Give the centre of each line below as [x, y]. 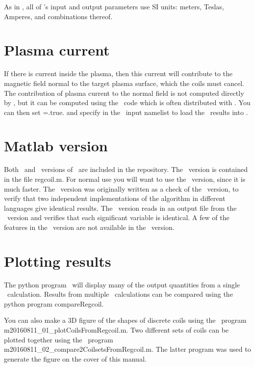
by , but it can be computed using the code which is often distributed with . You [127, 102]
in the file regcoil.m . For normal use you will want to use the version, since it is [125, 179]
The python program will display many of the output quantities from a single [122, 284]
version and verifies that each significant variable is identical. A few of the [118, 217]
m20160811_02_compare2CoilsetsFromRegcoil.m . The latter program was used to [127, 349]
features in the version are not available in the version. [89, 227]
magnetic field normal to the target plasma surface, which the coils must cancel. [124, 83]
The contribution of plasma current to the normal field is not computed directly [124, 93]
